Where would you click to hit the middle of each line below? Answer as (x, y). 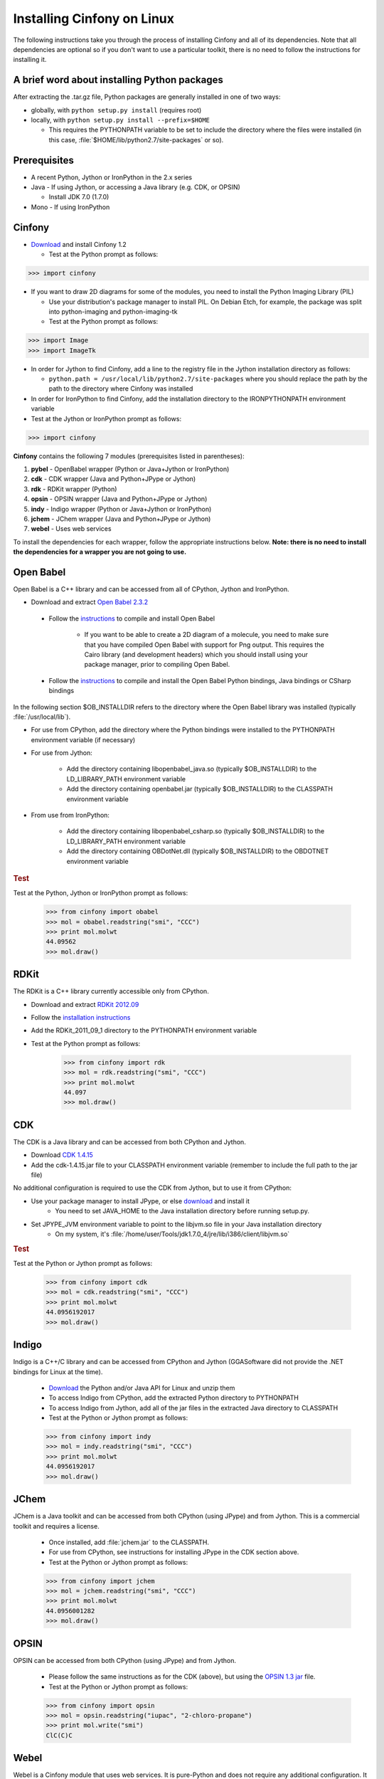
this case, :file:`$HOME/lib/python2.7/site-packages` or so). (136, 139)
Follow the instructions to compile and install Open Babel (132, 618)
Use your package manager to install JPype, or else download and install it (140, 1201)
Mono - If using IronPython (70, 207)
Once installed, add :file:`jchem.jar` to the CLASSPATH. (129, 1542)
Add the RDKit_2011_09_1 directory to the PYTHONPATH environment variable (144, 1030)
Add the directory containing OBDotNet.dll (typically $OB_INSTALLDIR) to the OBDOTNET (198, 851)
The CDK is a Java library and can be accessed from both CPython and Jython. (130, 1141)
